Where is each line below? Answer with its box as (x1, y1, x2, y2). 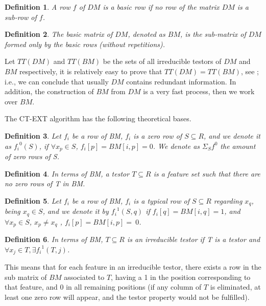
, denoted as (128, 29, 165, 39)
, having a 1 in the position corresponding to (111, 271, 251, 282)
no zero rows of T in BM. (5, 178, 85, 189)
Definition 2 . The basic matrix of (5, 29, 113, 39)
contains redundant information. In (126, 76, 236, 86)
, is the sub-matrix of (180, 29, 246, 39)
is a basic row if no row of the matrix (103, 2, 220, 12)
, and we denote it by (42, 206, 109, 216)
